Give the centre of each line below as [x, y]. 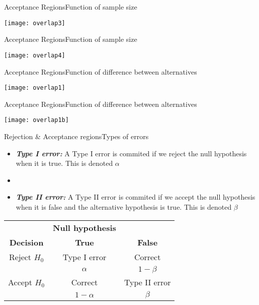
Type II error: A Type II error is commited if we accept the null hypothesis [136, 197]
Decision [26, 242]
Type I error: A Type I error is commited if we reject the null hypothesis [131, 153]
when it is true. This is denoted [64, 163]
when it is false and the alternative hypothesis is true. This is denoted [124, 206]
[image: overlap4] [35, 55]
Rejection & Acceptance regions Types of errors [76, 136]
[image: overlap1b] [36, 120]
